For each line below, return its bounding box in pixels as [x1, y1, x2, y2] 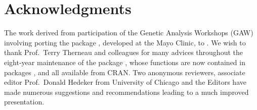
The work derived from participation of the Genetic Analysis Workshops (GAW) [4, 27, 253, 38]
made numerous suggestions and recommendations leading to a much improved [4, 86, 249, 97]
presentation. [4, 96, 45, 107]
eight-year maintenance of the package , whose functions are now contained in [4, 57, 245, 67]
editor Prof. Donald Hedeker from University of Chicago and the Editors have [4, 77, 246, 87]
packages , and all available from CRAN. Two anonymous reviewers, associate [4, 67, 245, 77]
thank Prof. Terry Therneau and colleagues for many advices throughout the [4, 47, 243, 58]
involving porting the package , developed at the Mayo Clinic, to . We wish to [4, 37, 246, 47]
